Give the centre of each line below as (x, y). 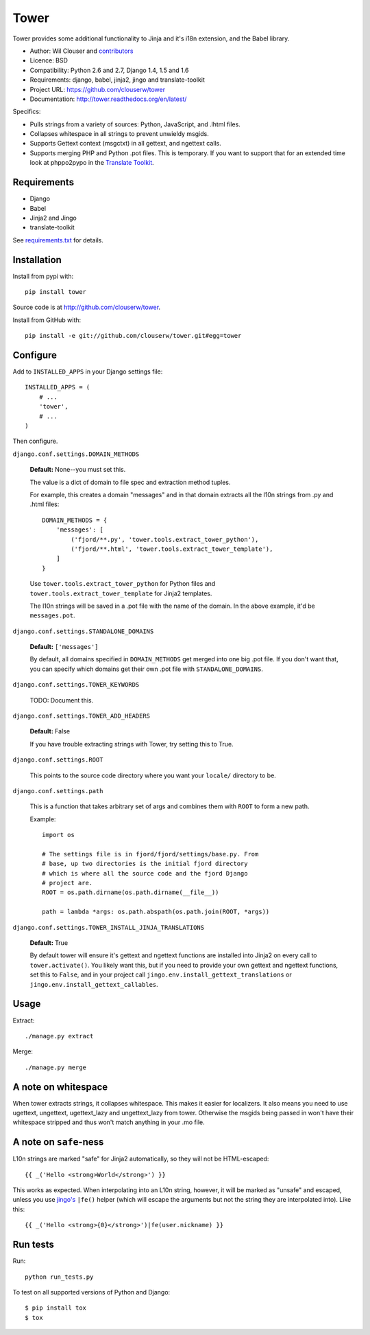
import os (58, 835)
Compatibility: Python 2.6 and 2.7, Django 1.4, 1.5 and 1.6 (109, 70)
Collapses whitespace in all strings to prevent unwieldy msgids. (119, 134)
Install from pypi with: (43, 276)
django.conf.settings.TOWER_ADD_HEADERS (82, 716)
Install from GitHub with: (47, 320)
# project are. (67, 883)
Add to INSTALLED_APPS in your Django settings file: (88, 372)
